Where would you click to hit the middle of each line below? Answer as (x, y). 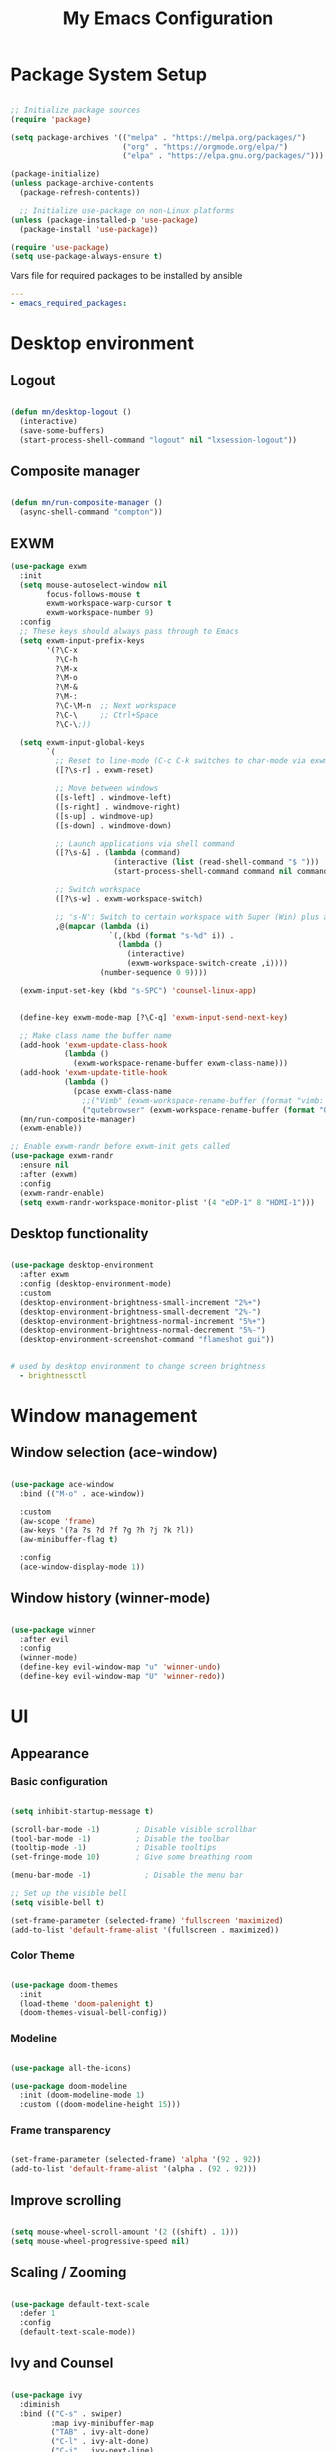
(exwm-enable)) (51, 1128)
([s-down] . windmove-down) (113, 825)
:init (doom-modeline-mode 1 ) (82, 2095)
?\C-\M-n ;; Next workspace (115, 706)
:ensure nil (44, 1165)
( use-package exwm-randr (62, 1156)
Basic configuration (59, 1782)
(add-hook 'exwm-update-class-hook (93, 1045)
